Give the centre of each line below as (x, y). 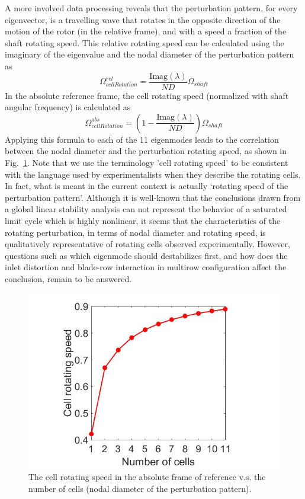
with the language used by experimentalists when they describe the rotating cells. (153, 174)
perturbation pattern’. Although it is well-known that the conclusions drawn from (153, 197)
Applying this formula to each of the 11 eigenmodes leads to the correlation (142, 139)
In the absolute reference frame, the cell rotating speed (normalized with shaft (147, 95)
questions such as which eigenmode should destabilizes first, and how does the (146, 255)
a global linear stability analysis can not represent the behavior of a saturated (146, 209)
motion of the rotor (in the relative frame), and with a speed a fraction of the (146, 31)
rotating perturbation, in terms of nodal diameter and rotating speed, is (135, 232)
